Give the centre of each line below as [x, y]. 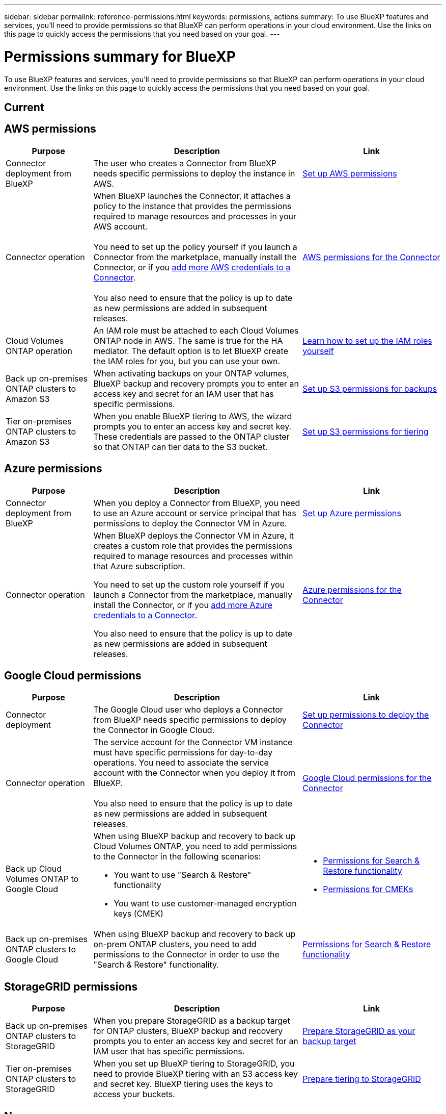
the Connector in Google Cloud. [154, 730]
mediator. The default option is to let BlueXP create [191, 351]
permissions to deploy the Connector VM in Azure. [190, 523]
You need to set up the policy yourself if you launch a [195, 247]
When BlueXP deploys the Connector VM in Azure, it [194, 535]
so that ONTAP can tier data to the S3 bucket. [180, 447]
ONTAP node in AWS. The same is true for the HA [188, 340]
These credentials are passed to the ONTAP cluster [191, 436]
